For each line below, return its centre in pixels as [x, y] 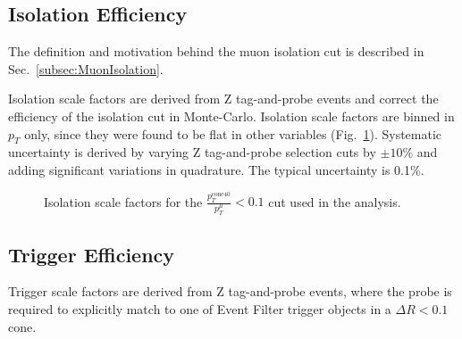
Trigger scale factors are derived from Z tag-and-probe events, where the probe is [230, 291]
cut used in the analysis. [335, 201]
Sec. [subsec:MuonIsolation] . [86, 68]
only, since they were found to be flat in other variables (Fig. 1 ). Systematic [233, 133]
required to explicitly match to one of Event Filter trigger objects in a [200, 309]
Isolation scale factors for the [123, 201]
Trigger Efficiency [92, 254]
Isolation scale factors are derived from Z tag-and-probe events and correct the [223, 99]
